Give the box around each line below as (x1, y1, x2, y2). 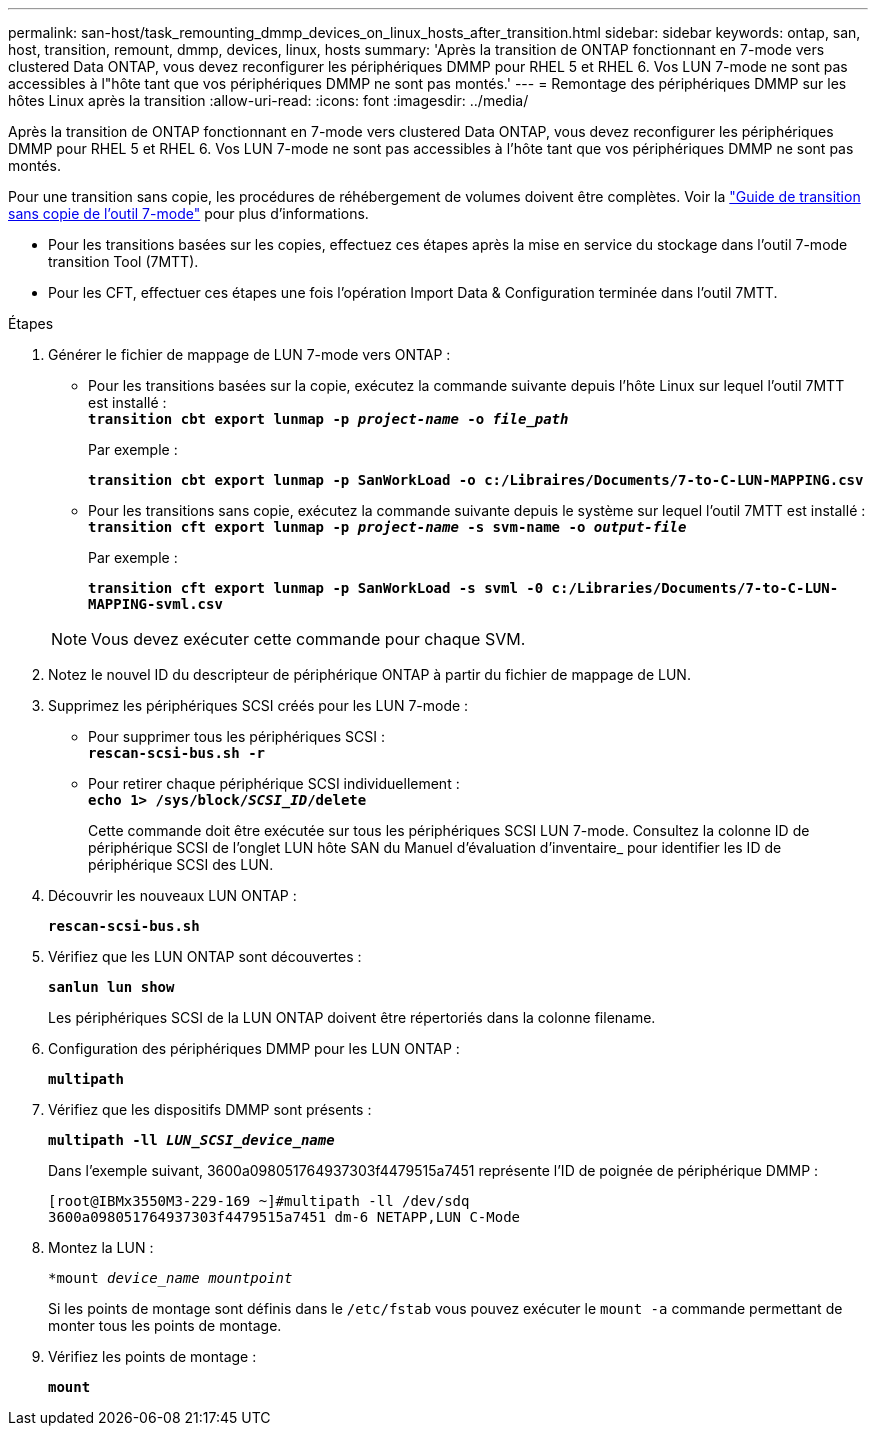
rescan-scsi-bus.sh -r (88, 745, 266, 761)
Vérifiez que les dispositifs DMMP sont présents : (48, 1101, 372, 1118)
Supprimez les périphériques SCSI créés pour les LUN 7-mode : (48, 697, 469, 714)
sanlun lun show (48, 979, 175, 995)
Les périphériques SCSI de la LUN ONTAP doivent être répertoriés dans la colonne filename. (48, 1009, 656, 1026)
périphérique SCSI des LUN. (88, 856, 274, 873)
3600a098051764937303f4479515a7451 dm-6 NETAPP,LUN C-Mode (48, 1209, 521, 1225)
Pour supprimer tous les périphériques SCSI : (88, 728, 385, 745)
